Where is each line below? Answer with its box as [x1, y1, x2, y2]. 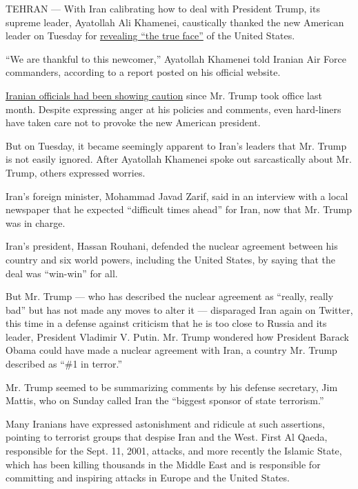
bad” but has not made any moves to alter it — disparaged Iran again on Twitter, [6, 302, 353, 317]
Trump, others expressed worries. [6, 165, 146, 179]
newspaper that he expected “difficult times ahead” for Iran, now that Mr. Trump [6, 202, 352, 217]
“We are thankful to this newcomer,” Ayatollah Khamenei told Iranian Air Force [6, 51, 346, 66]
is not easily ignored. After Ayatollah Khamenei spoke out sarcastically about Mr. [6, 152, 352, 166]
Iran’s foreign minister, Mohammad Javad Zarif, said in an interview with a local [6, 188, 348, 203]
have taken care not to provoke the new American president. [6, 115, 261, 130]
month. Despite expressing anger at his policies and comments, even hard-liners [6, 101, 341, 116]
